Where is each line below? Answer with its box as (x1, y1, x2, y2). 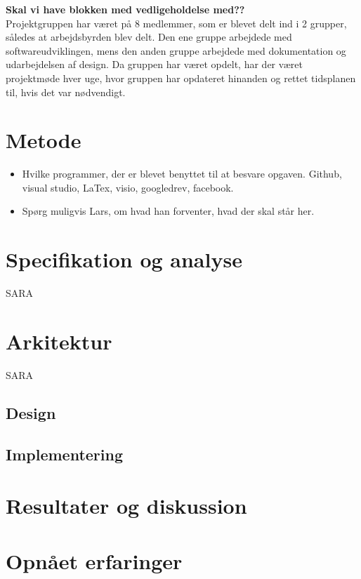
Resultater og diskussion (6, 491, 247, 520)
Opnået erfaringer (6, 546, 183, 575)
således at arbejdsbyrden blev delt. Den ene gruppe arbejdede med (6, 29, 292, 44)
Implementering (6, 443, 123, 465)
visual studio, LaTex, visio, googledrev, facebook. (22, 180, 234, 194)
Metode (6, 126, 81, 154)
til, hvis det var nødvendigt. (6, 84, 126, 99)
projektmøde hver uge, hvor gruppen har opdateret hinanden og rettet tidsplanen (6, 70, 356, 85)
